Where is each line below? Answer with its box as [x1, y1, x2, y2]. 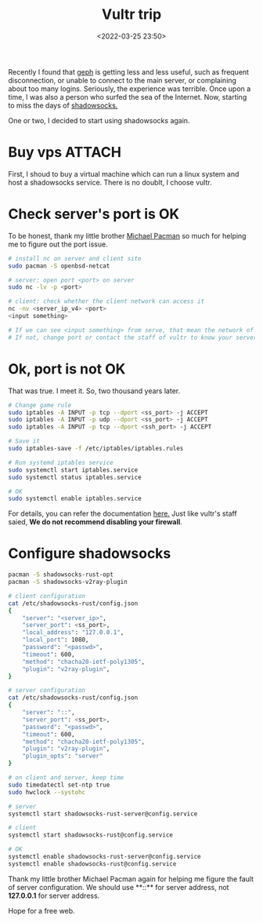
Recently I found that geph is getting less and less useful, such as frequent [8, 67, 249, 76]
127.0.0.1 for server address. [8, 891, 100, 900]
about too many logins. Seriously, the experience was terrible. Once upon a [8, 84, 251, 93]
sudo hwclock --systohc [8, 788, 86, 796]
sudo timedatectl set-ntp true [8, 781, 110, 789]
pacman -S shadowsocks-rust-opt [8, 571, 113, 578]
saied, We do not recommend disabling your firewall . [8, 517, 182, 527]
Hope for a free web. [8, 906, 76, 915]
